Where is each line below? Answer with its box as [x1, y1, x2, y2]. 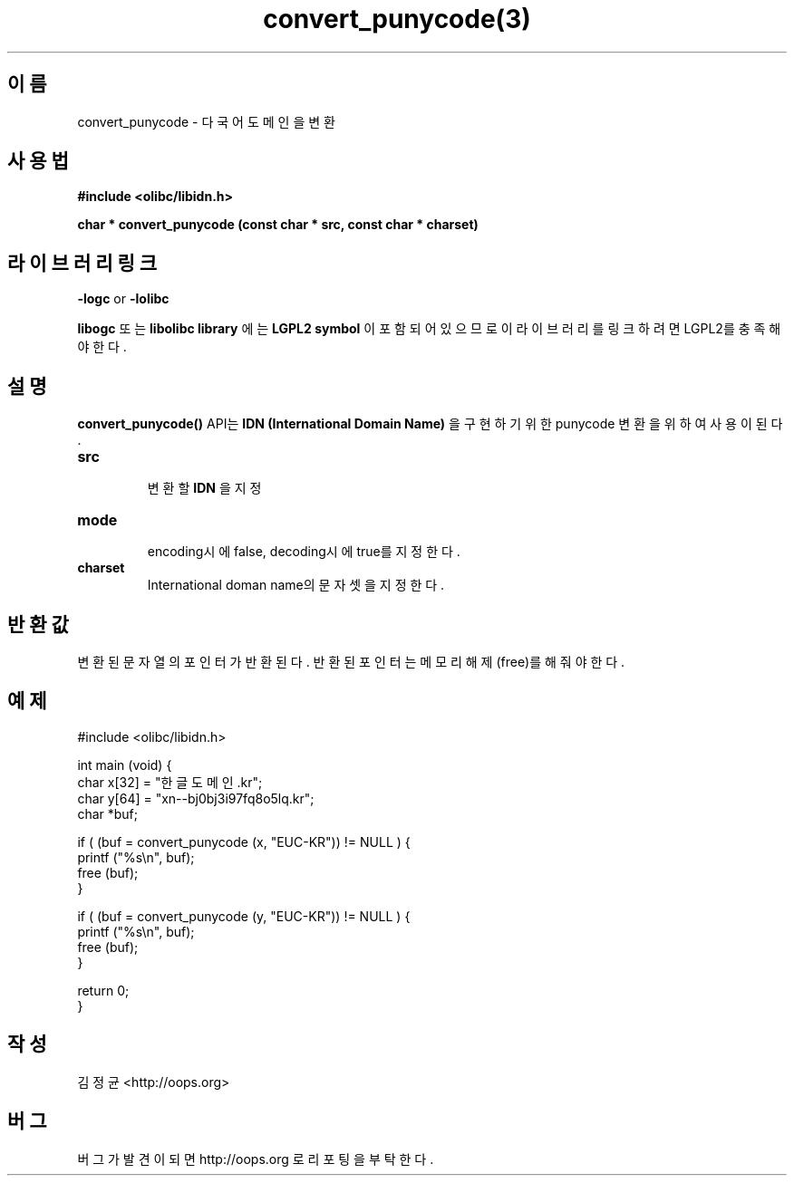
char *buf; [77, 805, 139, 822]
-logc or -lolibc [77, 291, 169, 307]
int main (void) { [77, 756, 172, 773]
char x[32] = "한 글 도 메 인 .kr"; [77, 774, 263, 790]
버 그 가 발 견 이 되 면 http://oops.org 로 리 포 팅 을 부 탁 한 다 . [77, 1150, 434, 1167]
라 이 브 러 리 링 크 [7, 251, 158, 274]
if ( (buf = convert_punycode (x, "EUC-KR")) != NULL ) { [77, 833, 411, 850]
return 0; [77, 982, 130, 998]
